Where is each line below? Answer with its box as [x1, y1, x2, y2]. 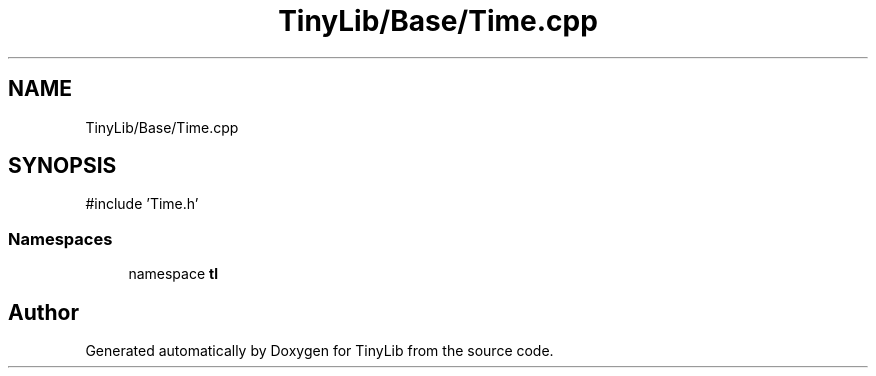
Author [8, 299, 79, 325]
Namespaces [8, 228, 113, 249]
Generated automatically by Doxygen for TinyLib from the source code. [85, 342, 554, 360]
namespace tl [128, 265, 218, 283]
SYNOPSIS [8, 153, 117, 179]
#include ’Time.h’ [85, 195, 199, 213]
